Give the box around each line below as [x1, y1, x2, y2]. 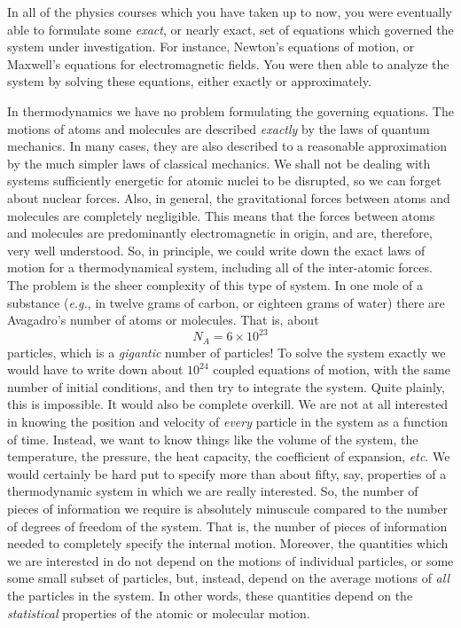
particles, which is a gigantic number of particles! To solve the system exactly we [7, 342, 446, 361]
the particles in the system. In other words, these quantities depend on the [7, 585, 413, 604]
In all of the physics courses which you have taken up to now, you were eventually [7, 3, 453, 20]
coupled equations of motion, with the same [213, 360, 450, 379]
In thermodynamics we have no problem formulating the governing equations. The [7, 101, 454, 120]
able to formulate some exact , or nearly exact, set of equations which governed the [7, 20, 454, 38]
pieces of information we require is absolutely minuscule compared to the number [7, 498, 449, 517]
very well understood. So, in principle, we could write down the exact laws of [7, 240, 426, 259]
